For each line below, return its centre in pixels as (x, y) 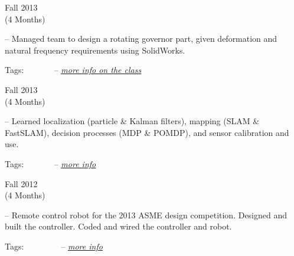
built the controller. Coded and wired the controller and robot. (118, 226)
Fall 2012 (21, 183)
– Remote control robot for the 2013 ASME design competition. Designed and (146, 215)
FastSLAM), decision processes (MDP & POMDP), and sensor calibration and (147, 132)
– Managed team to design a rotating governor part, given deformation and (141, 39)
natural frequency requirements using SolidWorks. (95, 50)
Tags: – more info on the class (73, 70)
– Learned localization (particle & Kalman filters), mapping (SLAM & (132, 121)
